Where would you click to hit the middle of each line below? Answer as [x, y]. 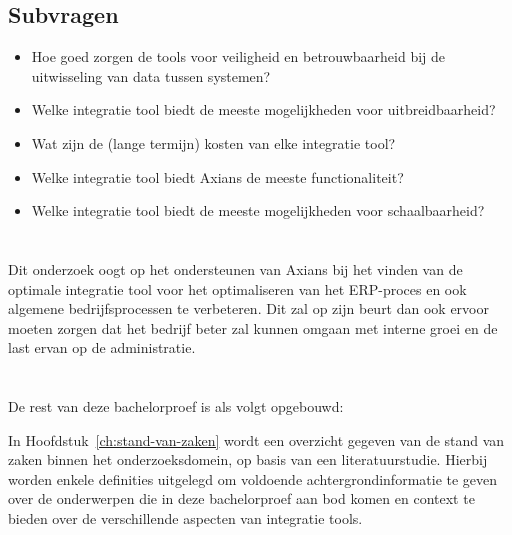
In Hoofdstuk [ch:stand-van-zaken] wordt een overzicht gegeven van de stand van [256, 439]
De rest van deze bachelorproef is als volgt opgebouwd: [176, 406]
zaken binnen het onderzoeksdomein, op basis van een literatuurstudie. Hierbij [248, 459]
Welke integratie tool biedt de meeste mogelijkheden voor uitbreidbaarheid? [263, 109]
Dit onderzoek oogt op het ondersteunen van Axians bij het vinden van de [235, 268]
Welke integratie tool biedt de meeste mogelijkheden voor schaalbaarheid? [258, 210]
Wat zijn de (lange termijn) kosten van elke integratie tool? [213, 142]
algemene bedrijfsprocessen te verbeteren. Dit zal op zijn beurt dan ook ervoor [248, 308]
